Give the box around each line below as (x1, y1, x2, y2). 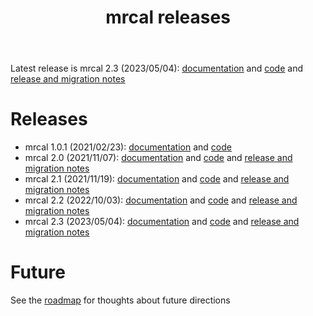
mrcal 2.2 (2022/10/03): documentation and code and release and (24, 194, 298, 206)
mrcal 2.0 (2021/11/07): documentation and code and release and (24, 152, 293, 164)
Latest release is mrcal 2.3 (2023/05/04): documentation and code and (10, 62, 303, 75)
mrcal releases (105, 6, 231, 29)
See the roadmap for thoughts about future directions (10, 294, 231, 306)
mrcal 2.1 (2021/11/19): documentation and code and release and (24, 173, 290, 185)
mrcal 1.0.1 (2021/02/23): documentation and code (24, 141, 232, 153)
